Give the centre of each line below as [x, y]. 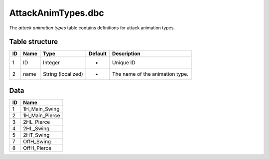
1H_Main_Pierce [42, 115]
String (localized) [63, 74]
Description [126, 53]
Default [98, 53]
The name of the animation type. [150, 74]
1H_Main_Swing [41, 109]
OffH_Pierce [37, 148]
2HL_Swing [36, 128]
